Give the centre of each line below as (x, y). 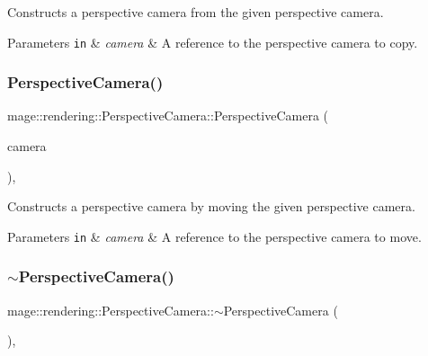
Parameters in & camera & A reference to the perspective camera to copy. (213, 42)
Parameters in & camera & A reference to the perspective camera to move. (214, 236)
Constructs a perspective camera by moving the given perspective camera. (211, 206)
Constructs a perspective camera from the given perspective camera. (196, 12)
